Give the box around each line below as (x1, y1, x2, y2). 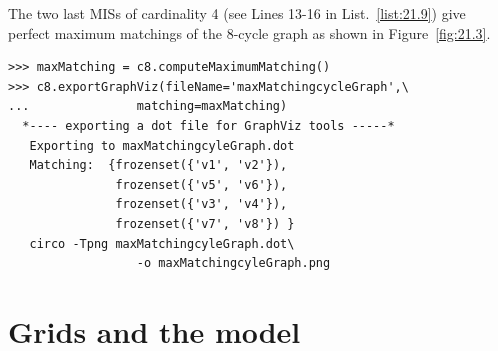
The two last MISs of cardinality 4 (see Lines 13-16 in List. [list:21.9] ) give (8, 3, 466, 23)
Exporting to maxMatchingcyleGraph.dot (29, 138, 295, 153)
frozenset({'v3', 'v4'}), (115, 197, 288, 212)
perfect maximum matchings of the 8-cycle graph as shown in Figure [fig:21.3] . (8, 22, 491, 43)
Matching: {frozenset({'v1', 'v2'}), (29, 158, 288, 173)
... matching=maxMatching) (8, 99, 288, 114)
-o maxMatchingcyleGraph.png (136, 256, 331, 271)
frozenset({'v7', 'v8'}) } (115, 216, 295, 231)
